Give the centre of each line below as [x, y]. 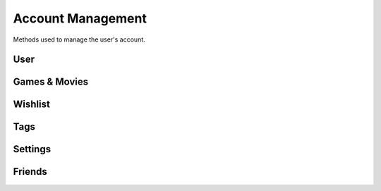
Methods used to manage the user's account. [79, 39]
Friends [30, 172]
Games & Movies [51, 82]
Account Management [80, 18]
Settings [32, 149]
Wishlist [32, 105]
